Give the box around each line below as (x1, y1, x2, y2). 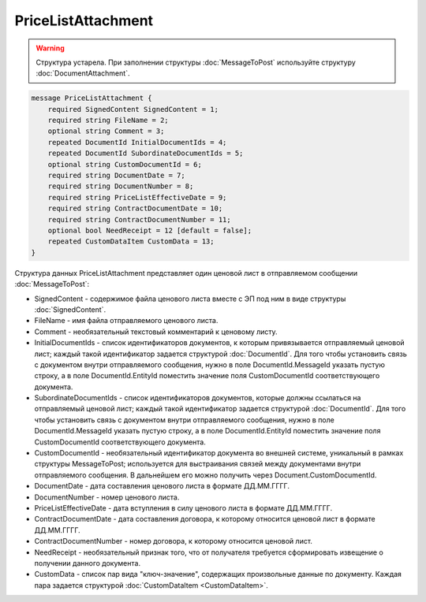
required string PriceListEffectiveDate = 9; (47, 193, 227, 202)
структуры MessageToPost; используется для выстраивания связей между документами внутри (34, 459, 361, 469)
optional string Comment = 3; (47, 127, 165, 136)
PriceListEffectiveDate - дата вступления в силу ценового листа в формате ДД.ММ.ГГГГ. (34, 503, 333, 512)
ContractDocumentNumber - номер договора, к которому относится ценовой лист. (34, 537, 313, 546)
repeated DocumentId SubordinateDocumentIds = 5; (47, 149, 244, 158)
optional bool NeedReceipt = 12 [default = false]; (47, 226, 252, 235)
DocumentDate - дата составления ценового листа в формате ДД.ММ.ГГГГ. (34, 481, 290, 491)
